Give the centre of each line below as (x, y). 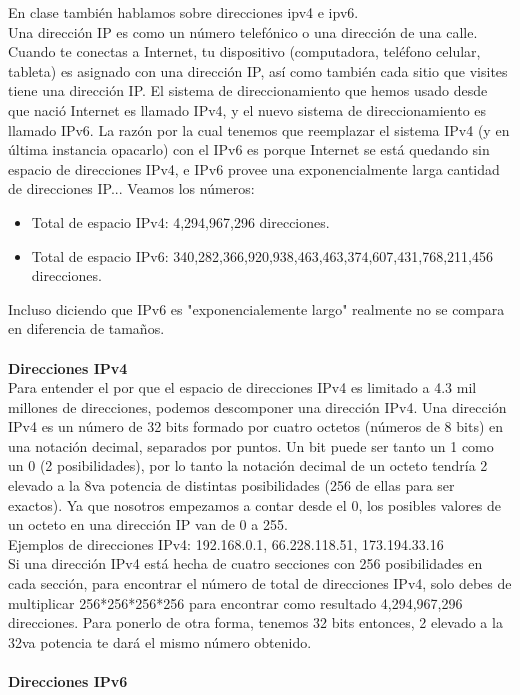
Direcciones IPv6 (68, 681)
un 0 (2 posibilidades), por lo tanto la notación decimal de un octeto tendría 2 (248, 465)
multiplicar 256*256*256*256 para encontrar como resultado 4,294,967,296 (235, 602)
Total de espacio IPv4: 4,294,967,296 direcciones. (180, 221)
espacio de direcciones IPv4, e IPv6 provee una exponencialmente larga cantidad (254, 168)
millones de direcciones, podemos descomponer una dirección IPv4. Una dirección (257, 406)
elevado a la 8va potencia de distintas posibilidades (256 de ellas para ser (231, 485)
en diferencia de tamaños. (86, 328)
